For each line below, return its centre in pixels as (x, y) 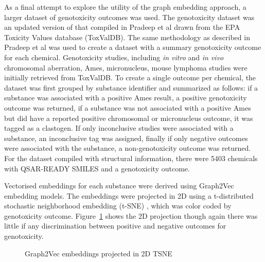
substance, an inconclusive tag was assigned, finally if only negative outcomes (126, 138)
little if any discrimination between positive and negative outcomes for (115, 226)
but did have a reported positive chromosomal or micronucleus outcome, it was (129, 118)
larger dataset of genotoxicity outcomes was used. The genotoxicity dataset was (129, 17)
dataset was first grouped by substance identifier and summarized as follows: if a (131, 87)
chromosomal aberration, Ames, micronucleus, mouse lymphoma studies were (126, 67)
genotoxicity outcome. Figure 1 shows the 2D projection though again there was (131, 215)
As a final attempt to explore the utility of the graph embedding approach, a (125, 7)
